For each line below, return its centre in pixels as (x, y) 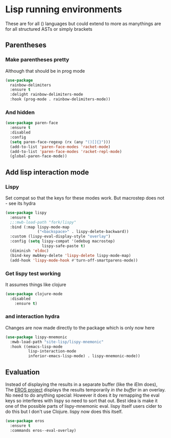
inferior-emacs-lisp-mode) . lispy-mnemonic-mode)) (84, 356)
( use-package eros (25, 421)
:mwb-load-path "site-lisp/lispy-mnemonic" (57, 342)
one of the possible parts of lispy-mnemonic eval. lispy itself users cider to (84, 406)
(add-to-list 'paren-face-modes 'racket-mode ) (60, 147)
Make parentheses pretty (37, 60)
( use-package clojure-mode (34, 294)
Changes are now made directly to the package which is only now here (80, 327)
